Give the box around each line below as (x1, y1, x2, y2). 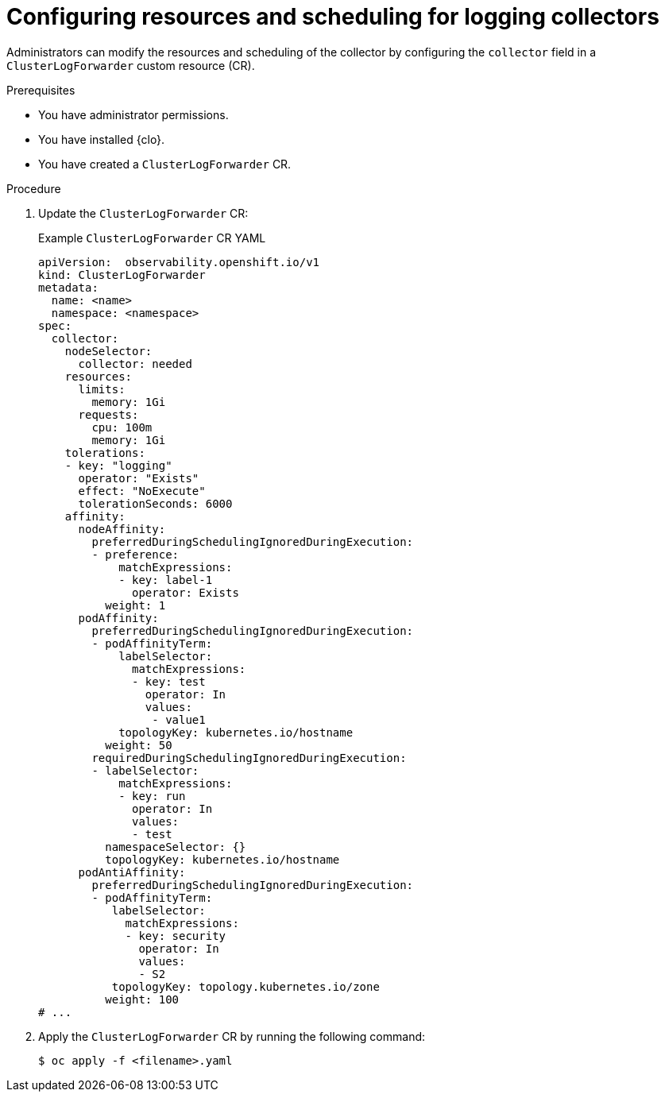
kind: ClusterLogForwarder (38, 268, 206, 281)
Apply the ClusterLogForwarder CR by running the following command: (38, 1029, 426, 1043)
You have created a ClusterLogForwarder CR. (38, 157, 292, 171)
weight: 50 (105, 738, 172, 752)
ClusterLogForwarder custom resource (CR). (6, 58, 255, 72)
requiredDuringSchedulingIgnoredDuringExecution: (91, 751, 407, 764)
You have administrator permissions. (38, 107, 229, 122)
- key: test (132, 675, 206, 688)
